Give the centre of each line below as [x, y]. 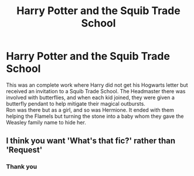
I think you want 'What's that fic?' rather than [91, 141]
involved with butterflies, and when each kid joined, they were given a [90, 97]
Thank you [21, 167]
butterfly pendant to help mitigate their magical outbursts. [76, 103]
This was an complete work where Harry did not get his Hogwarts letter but [97, 85]
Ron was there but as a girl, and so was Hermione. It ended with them [90, 110]
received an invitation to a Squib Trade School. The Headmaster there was [96, 91]
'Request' [24, 150]
